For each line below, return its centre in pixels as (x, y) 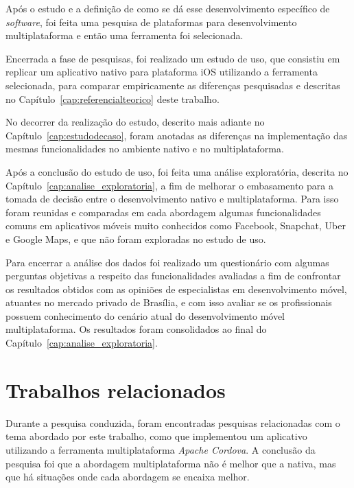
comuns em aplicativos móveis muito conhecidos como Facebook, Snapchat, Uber (176, 225)
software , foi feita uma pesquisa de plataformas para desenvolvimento (151, 22)
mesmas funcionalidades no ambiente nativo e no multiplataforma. (145, 149)
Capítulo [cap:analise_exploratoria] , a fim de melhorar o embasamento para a (169, 185)
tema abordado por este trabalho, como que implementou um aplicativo (156, 436)
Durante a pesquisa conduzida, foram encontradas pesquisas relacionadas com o (173, 422)
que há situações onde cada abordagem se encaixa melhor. (128, 477)
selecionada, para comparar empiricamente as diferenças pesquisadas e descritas (173, 85)
